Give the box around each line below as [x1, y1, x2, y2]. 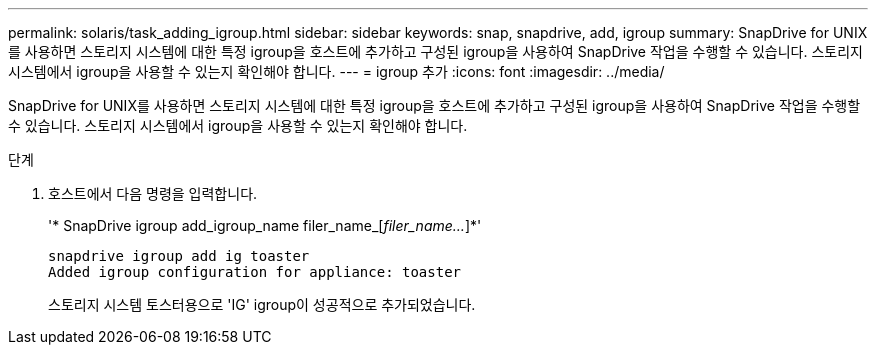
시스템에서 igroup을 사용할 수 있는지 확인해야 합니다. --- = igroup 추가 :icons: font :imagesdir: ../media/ [8, 63, 665, 80]
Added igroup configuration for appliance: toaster [48, 264, 462, 280]
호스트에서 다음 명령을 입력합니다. [48, 185, 258, 202]
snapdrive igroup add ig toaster [48, 248, 310, 264]
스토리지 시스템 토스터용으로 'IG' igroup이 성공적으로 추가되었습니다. [48, 296, 476, 313]
